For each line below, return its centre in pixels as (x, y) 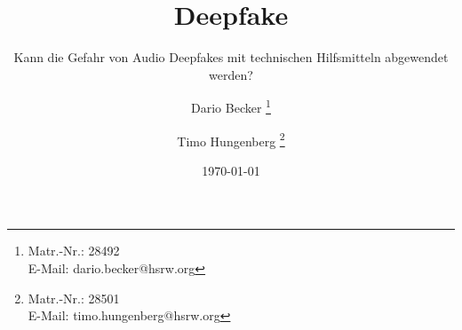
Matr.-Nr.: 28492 (74, 251)
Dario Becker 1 (231, 106)
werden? (231, 74)
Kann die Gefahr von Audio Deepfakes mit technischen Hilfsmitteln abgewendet (231, 57)
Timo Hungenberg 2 (231, 139)
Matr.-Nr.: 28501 (74, 298)
